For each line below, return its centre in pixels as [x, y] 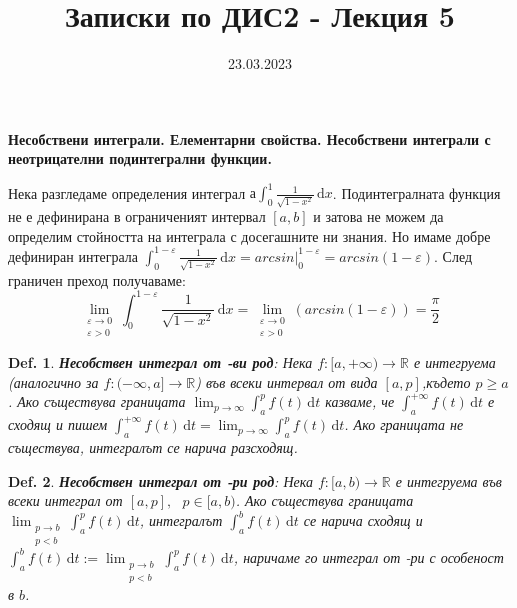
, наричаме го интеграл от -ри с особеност [368, 557]
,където [446, 381]
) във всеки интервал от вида [286, 381]
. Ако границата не [404, 424]
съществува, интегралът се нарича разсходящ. [153, 447]
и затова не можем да [378, 216]
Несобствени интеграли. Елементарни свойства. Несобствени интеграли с [249, 138]
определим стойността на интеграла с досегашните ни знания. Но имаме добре [249, 235]
